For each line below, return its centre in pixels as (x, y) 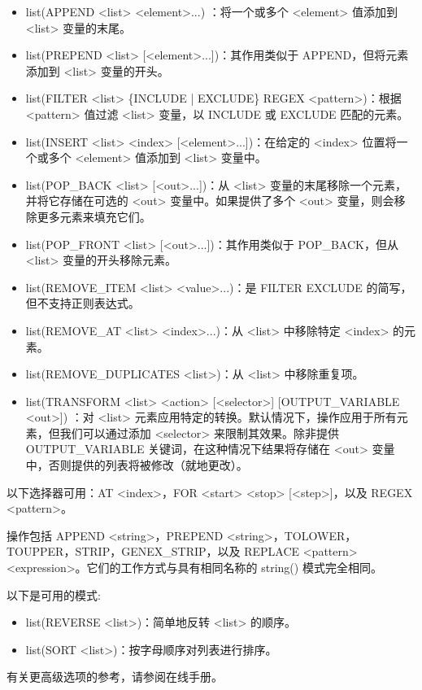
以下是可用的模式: (54, 594)
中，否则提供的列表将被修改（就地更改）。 (137, 465)
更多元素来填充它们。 (94, 216)
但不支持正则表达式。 (83, 303)
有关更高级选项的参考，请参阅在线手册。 (115, 677)
